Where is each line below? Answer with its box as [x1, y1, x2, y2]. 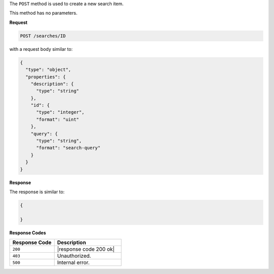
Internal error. [57, 259, 90, 266]
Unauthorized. [57, 252, 91, 259]
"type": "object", [25, 67, 71, 73]
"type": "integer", [36, 109, 85, 115]
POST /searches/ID [20, 33, 66, 39]
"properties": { [25, 74, 66, 80]
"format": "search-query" [36, 145, 101, 151]
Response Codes [9, 229, 46, 236]
